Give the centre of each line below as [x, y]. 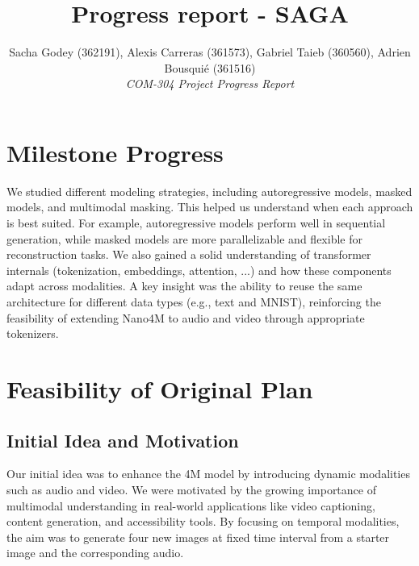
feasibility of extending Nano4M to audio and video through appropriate [186, 317]
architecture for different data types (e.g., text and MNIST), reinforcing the [194, 302]
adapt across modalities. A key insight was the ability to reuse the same [184, 286]
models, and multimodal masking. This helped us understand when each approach [210, 207]
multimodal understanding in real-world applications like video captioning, [191, 505]
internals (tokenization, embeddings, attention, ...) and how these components [199, 270]
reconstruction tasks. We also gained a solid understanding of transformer [189, 254]
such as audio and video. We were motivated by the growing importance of [191, 489]
